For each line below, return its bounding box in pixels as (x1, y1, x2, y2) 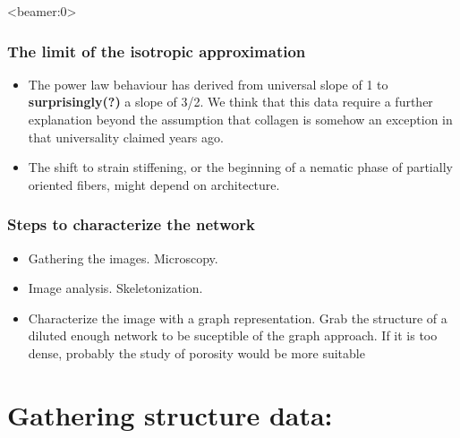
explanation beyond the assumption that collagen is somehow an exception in (28, 110, 453, 128)
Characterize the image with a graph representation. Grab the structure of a (28, 308, 447, 327)
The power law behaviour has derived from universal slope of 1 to (28, 74, 388, 93)
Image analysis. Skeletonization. (28, 279, 203, 297)
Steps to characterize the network (7, 213, 256, 236)
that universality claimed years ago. (28, 127, 224, 146)
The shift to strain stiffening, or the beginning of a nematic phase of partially (28, 158, 453, 176)
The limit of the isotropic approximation (7, 39, 306, 62)
